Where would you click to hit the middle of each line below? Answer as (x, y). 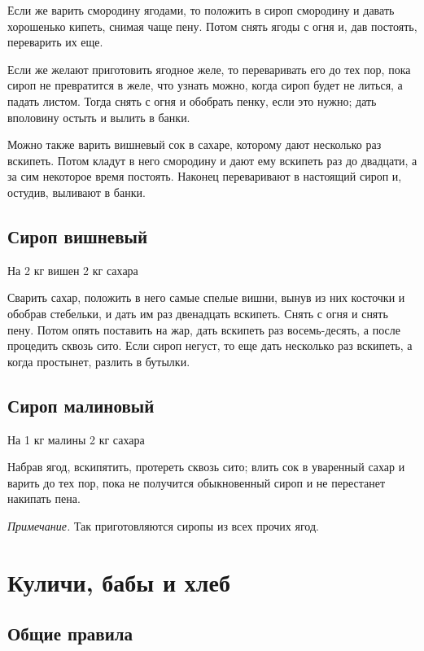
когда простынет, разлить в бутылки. (99, 361)
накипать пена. (44, 498)
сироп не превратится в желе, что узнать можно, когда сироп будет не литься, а (205, 85)
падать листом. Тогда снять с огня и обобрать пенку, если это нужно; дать (192, 100)
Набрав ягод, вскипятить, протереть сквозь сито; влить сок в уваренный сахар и (206, 467)
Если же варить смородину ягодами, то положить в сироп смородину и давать (201, 10)
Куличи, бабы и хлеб (119, 581)
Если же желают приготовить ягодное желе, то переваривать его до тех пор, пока (209, 69)
